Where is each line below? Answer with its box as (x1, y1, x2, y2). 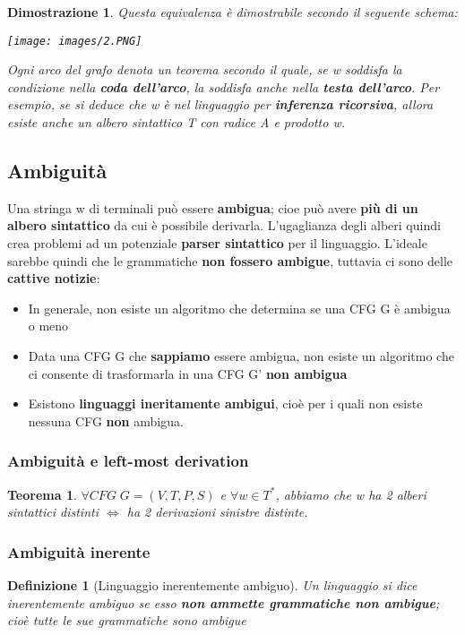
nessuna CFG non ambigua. (28, 411, 184, 430)
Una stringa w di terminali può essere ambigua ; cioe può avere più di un (7, 198, 418, 217)
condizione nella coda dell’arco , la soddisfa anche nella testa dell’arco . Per (7, 77, 440, 96)
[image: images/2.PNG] (7, 34, 142, 47)
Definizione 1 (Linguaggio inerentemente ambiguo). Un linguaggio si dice (7, 575, 418, 594)
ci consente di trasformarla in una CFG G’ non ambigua (28, 364, 348, 382)
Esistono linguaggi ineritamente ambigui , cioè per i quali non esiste (28, 394, 423, 413)
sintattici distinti (7, 502, 99, 521)
